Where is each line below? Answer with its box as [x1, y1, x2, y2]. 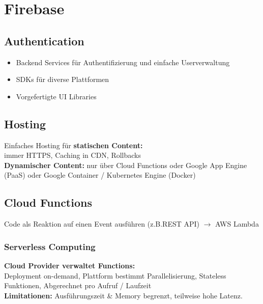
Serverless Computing [4, 240, 96, 253]
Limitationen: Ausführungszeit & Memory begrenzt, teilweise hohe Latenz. [4, 290, 243, 300]
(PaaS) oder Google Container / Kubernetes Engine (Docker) [4, 170, 196, 180]
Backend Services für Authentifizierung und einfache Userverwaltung [16, 57, 230, 67]
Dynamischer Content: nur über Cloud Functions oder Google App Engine [4, 159, 247, 170]
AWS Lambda [215, 218, 259, 229]
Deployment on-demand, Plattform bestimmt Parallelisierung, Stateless [4, 270, 226, 281]
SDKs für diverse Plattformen [16, 74, 109, 85]
